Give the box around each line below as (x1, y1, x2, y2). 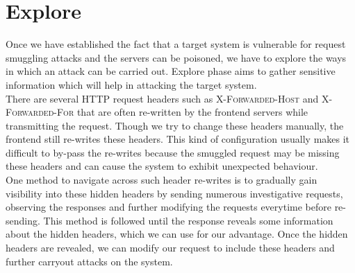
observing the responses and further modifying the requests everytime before (6, 200, 331, 214)
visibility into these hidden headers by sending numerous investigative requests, (6, 186, 343, 200)
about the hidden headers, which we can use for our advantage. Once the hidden (6, 227, 348, 241)
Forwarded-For (6, 105, 74, 119)
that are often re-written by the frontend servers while (76, 105, 308, 119)
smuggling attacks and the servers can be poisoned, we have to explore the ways (6, 50, 347, 64)
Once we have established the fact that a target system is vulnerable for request (6, 37, 346, 51)
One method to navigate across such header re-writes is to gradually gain (6, 173, 317, 187)
